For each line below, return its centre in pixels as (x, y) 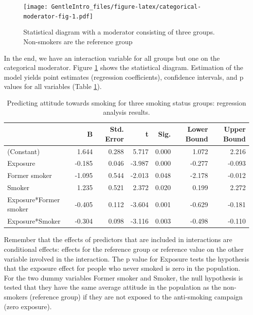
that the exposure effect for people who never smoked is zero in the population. (122, 268)
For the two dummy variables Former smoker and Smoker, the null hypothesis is (124, 277)
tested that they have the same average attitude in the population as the (112, 287)
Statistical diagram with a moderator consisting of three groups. (119, 32)
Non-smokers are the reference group (78, 41)
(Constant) (24, 151)
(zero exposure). (28, 306)
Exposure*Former (34, 199)
